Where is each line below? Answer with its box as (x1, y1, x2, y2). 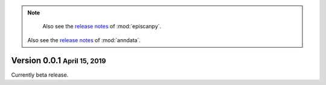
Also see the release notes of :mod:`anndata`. (27, 36, 141, 43)
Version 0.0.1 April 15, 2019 (11, 55, 106, 66)
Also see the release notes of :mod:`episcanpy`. (42, 23, 162, 30)
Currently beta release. (11, 71, 69, 78)
